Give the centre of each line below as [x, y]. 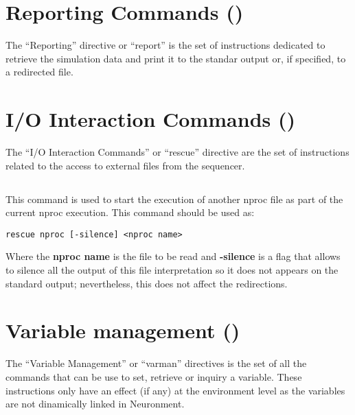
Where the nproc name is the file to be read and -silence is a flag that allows [173, 256]
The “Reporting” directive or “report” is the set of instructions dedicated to [165, 45]
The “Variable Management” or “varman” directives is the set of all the [156, 363]
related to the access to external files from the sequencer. [125, 165]
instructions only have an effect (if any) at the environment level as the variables [175, 390]
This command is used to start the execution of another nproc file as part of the [174, 199]
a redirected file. [39, 72]
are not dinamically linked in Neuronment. [95, 404]
